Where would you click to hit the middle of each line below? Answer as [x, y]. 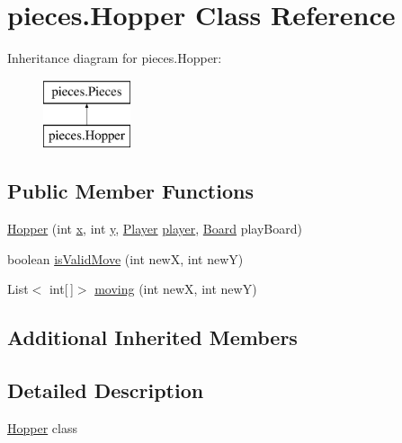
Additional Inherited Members [152, 337]
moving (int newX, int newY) [176, 289]
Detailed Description [106, 390]
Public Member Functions [130, 191]
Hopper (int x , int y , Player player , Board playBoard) [155, 229]
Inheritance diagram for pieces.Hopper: [115, 58]
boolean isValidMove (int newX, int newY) [125, 258]
